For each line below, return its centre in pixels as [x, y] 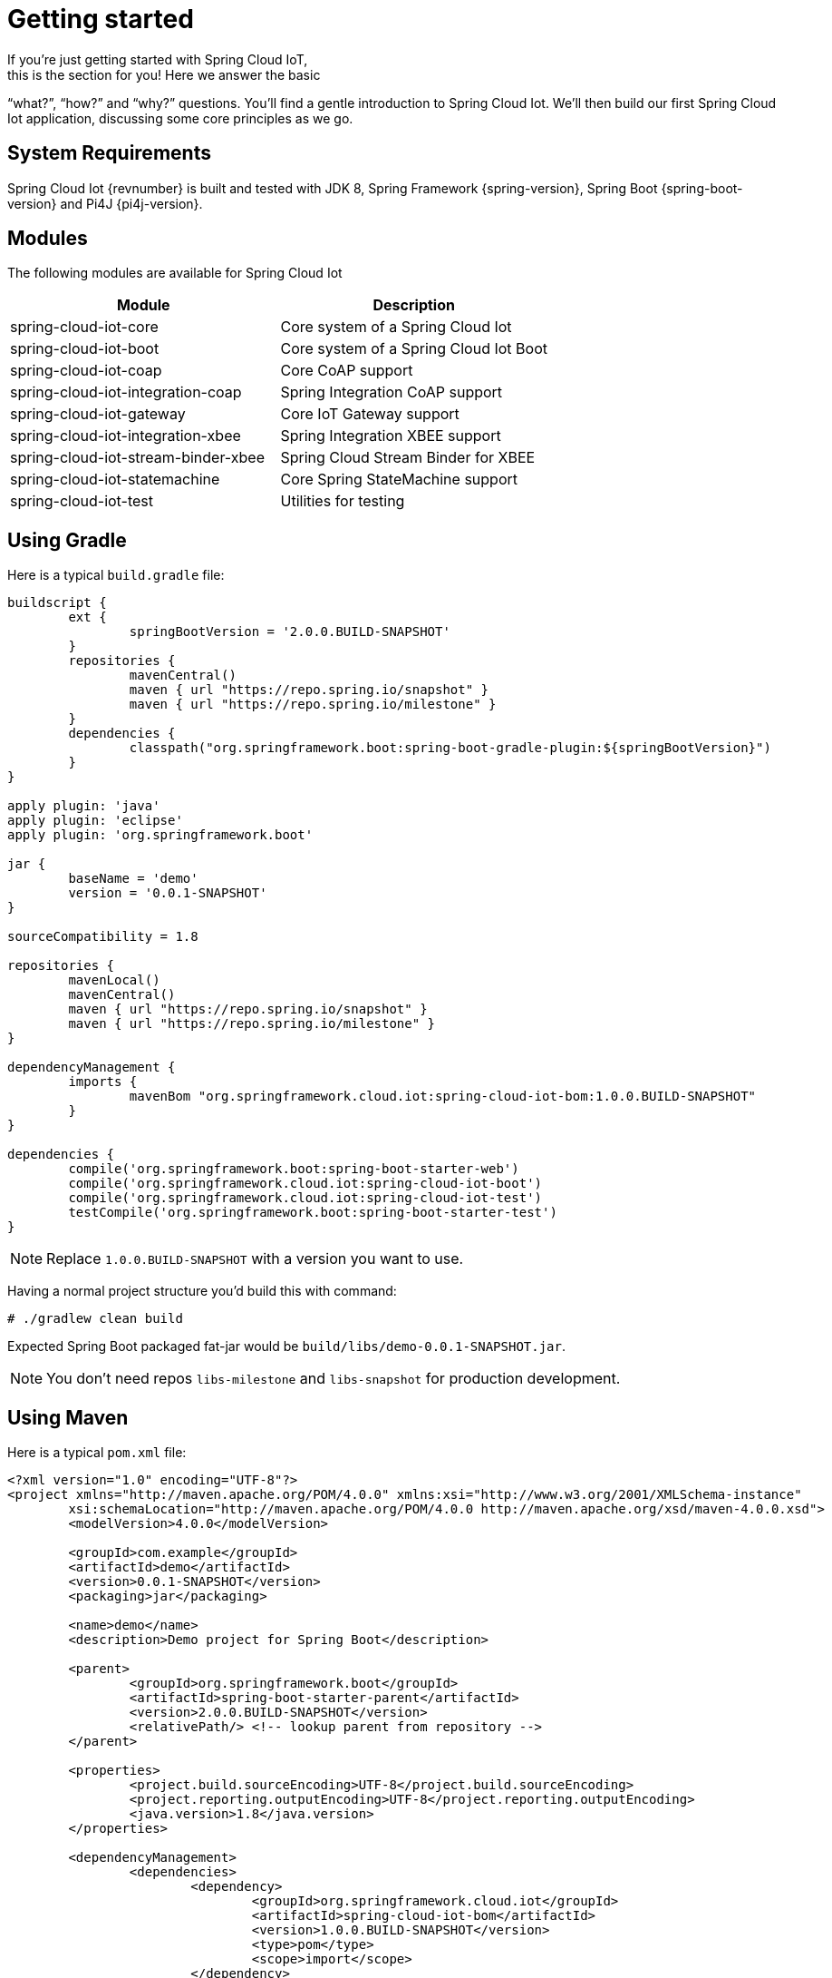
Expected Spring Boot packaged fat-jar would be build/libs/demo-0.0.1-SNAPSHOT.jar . [286, 1346]
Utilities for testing [343, 501]
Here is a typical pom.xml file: [97, 1453]
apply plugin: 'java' [84, 806]
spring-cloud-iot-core [84, 327]
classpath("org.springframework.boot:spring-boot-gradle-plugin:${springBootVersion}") [450, 748]
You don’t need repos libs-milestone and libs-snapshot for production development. [334, 1379]
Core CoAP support [347, 371]
